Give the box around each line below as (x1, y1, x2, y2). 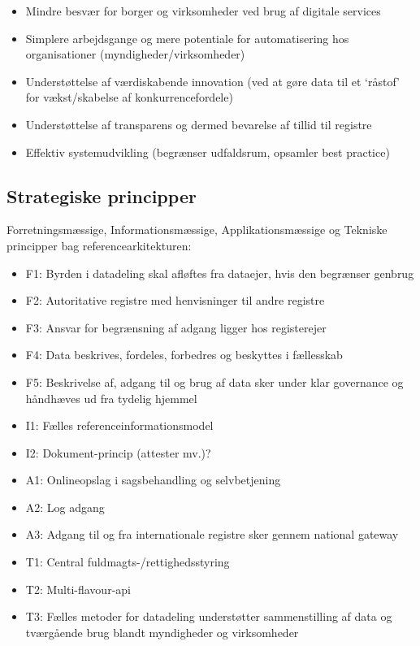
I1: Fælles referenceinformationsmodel (25, 417, 214, 434)
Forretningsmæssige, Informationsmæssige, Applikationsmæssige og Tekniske (6, 221, 388, 238)
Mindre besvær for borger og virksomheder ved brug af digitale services (25, 2, 381, 19)
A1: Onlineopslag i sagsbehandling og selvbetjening (25, 471, 281, 488)
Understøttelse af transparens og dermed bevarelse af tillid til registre (25, 115, 372, 132)
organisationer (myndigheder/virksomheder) (25, 46, 245, 63)
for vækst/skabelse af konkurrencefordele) (25, 89, 233, 106)
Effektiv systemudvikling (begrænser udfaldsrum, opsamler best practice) (25, 143, 390, 160)
